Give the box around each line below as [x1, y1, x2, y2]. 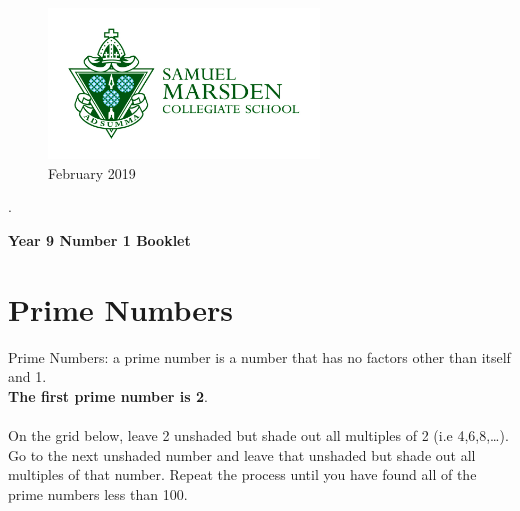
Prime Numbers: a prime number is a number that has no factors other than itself [8, 346, 511, 367]
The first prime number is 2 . [8, 385, 208, 406]
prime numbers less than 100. [8, 483, 188, 504]
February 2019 [48, 162, 136, 183]
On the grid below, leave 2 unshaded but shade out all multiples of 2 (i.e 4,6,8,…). [8, 425, 509, 446]
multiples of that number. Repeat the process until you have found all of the [8, 464, 477, 485]
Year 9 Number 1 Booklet [8, 229, 191, 250]
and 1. [8, 366, 47, 387]
